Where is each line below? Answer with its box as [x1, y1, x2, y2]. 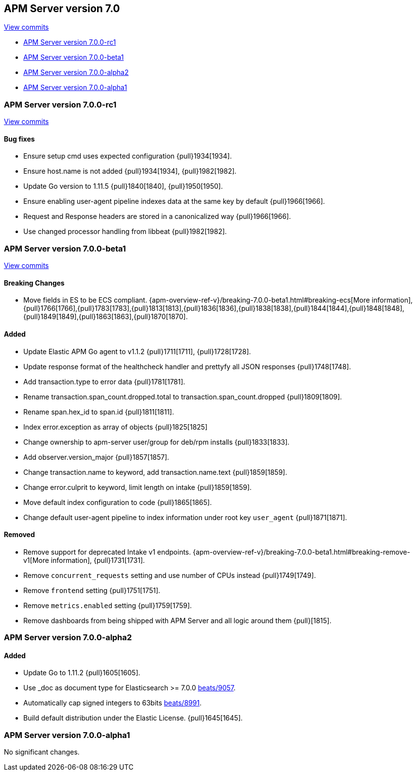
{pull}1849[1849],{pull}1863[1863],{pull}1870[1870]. [23, 312, 188, 321]
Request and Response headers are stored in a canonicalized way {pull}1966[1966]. [23, 212, 291, 221]
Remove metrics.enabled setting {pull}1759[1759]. [23, 601, 192, 610]
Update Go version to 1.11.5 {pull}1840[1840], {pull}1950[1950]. [23, 182, 223, 191]
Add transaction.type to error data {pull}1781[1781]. [23, 377, 185, 386]
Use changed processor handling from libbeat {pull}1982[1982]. [23, 227, 227, 236]
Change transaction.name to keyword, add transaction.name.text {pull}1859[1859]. [23, 468, 287, 476]
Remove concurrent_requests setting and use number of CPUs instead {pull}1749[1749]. [23, 571, 316, 579]
